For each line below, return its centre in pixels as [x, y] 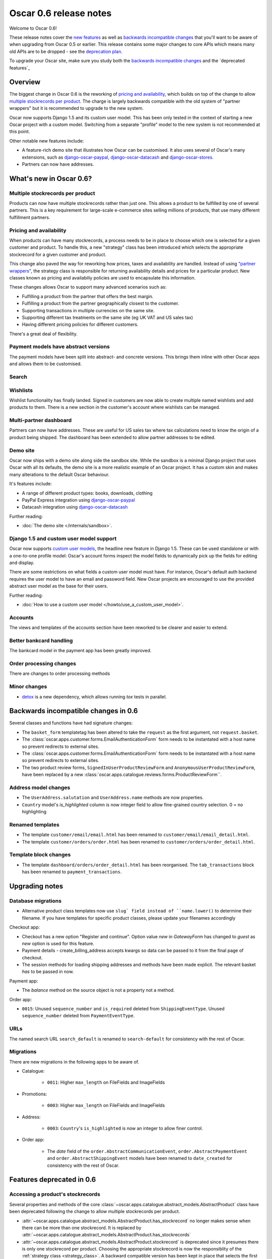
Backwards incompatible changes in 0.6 [74, 711]
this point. [20, 131]
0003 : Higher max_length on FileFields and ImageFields [106, 1105]
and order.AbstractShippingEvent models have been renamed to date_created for [140, 1158]
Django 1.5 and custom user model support [63, 538]
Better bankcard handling [41, 641]
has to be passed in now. [48, 971]
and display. [22, 563]
